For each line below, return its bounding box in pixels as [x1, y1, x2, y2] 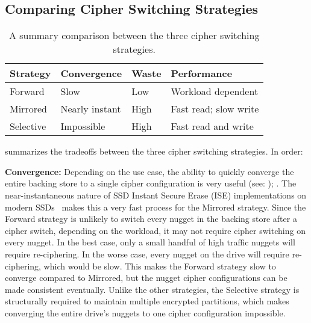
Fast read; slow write [171, 102, 259, 116]
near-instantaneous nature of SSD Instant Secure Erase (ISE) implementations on [5, 188, 307, 201]
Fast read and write [171, 119, 254, 134]
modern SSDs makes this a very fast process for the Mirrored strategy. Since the [5, 200, 306, 213]
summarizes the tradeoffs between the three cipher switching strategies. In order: [5, 145, 303, 158]
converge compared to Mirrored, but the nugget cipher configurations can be [5, 271, 287, 284]
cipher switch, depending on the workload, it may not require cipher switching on [5, 224, 306, 236]
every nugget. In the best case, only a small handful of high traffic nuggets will [5, 236, 295, 248]
